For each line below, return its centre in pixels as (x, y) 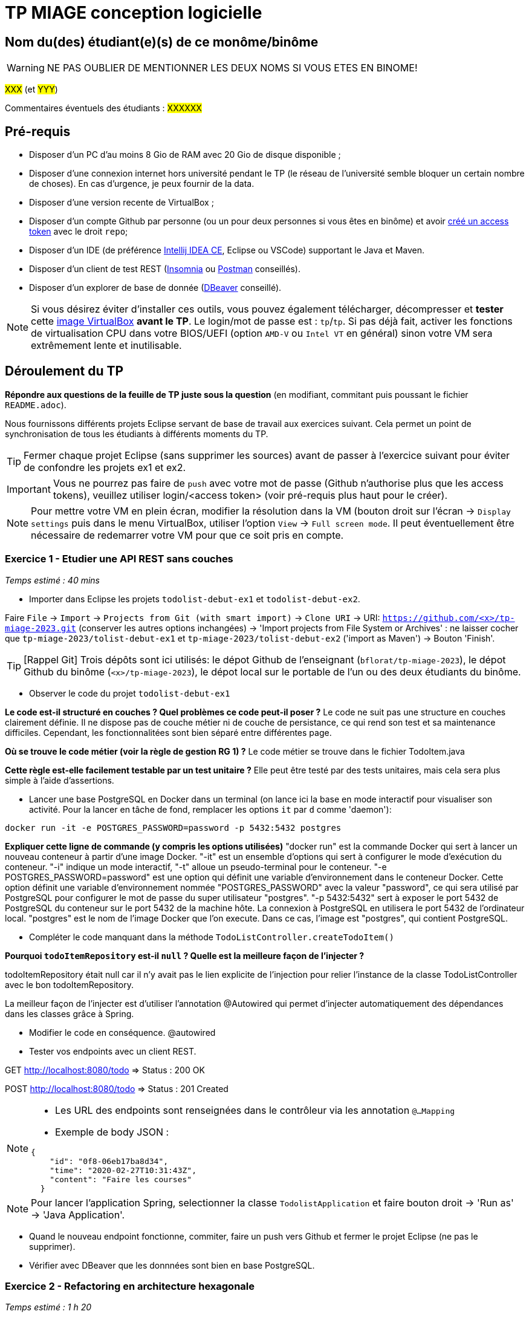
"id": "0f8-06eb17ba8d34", (109, 1161)
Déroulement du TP (64, 371)
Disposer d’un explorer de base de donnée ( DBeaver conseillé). (155, 288)
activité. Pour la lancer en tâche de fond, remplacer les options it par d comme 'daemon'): (210, 809)
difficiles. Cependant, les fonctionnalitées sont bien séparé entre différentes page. (168, 732)
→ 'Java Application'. (78, 1215)
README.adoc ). (36, 405)
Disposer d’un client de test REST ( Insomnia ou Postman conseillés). (165, 269)
